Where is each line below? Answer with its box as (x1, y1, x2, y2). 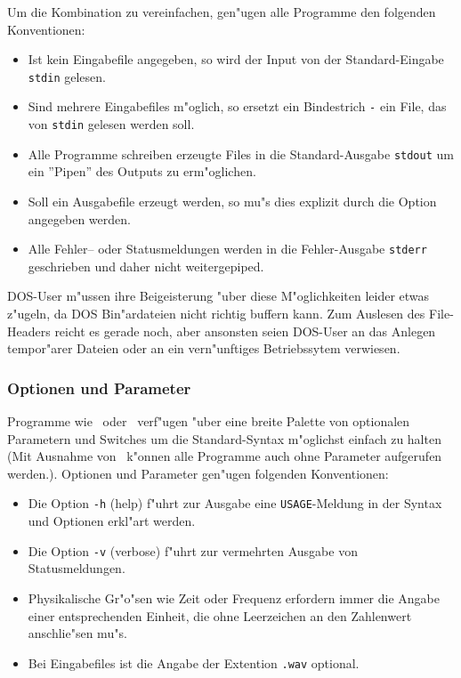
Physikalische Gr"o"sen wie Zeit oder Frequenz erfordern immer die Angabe (28, 588, 440, 607)
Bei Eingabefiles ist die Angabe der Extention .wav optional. (28, 653, 360, 672)
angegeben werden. (28, 209, 131, 228)
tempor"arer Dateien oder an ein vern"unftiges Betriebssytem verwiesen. (7, 339, 400, 358)
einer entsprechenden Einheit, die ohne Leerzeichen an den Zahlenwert (28, 606, 412, 625)
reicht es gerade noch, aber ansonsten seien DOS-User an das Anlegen (54, 321, 436, 340)
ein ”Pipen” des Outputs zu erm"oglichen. (28, 162, 256, 181)
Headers (7, 321, 51, 340)
